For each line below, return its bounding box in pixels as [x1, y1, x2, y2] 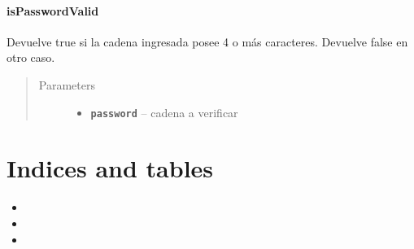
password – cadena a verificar [90, 103, 238, 120]
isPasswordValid [7, 2, 99, 19]
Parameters [38, 76, 95, 93]
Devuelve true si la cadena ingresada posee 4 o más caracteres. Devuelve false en [7, 33, 408, 50]
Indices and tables [7, 151, 214, 185]
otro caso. [7, 49, 55, 66]
